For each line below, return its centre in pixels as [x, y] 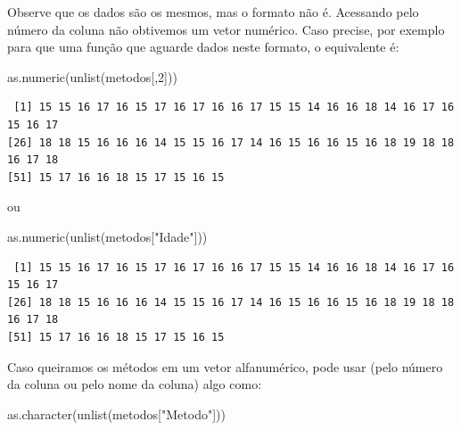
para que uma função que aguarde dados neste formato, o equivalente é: [203, 47]
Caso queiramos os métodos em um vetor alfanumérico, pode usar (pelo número [225, 366]
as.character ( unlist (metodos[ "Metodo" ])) [116, 413]
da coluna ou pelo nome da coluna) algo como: [135, 384]
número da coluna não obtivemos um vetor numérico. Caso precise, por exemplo [226, 29]
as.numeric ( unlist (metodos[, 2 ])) [92, 76]
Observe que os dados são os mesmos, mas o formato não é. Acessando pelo [213, 12]
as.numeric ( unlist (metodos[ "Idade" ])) [107, 236]
